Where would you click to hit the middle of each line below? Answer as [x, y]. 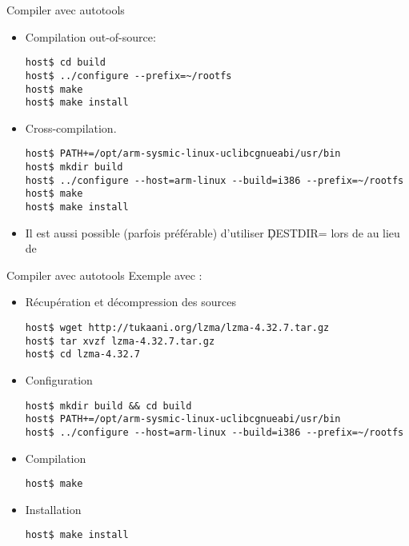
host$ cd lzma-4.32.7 [82, 355]
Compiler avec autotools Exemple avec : [104, 275]
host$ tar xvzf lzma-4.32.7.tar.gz [120, 341]
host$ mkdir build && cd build [108, 406]
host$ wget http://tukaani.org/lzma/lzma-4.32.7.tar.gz [177, 328]
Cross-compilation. [71, 128]
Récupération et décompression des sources [130, 302]
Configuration [59, 380]
